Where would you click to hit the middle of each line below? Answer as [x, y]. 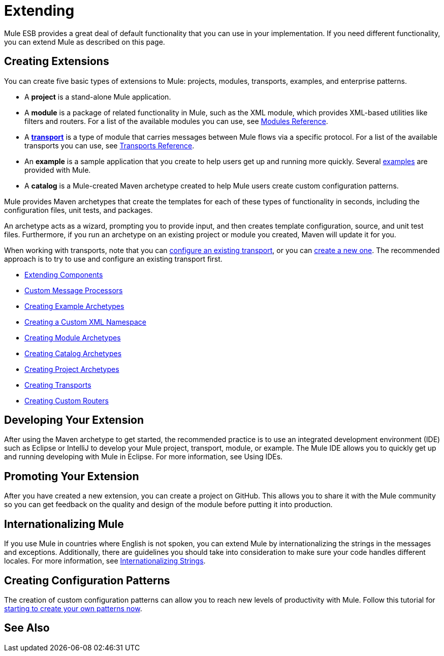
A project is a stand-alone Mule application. [98, 97]
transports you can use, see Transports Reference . [109, 145]
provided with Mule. [58, 170]
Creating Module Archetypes [73, 337]
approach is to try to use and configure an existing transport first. [113, 259]
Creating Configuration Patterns [87, 580]
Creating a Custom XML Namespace [85, 322]
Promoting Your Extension [72, 476]
